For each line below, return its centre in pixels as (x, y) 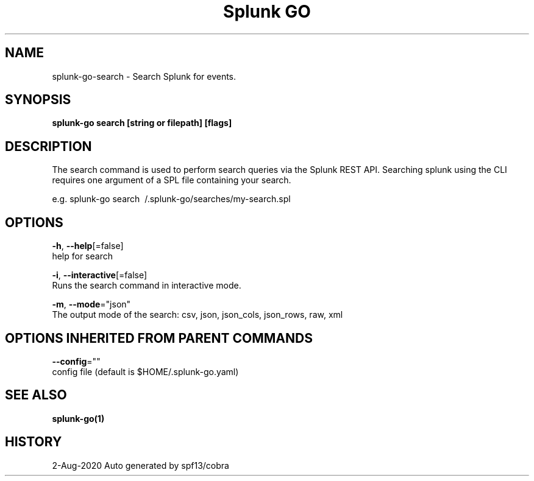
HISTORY (34, 442)
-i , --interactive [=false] (100, 275)
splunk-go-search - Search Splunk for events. (144, 76)
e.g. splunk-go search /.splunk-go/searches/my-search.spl (171, 199)
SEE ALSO (36, 395)
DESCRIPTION (48, 146)
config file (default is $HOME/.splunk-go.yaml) (145, 371)
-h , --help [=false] (88, 246)
